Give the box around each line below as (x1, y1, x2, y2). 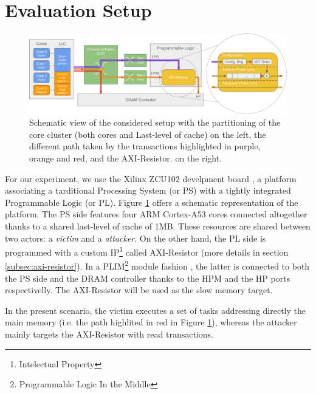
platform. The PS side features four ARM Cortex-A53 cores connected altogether (5, 208, 307, 220)
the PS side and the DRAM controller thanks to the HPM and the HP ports (5, 271, 290, 284)
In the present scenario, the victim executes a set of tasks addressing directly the (5, 304, 306, 316)
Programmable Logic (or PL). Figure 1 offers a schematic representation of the (5, 195, 298, 208)
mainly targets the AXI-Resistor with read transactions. (5, 328, 213, 341)
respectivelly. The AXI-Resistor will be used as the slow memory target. (5, 284, 273, 296)
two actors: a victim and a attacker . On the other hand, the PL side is (5, 231, 266, 244)
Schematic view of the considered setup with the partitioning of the (29, 116, 281, 129)
